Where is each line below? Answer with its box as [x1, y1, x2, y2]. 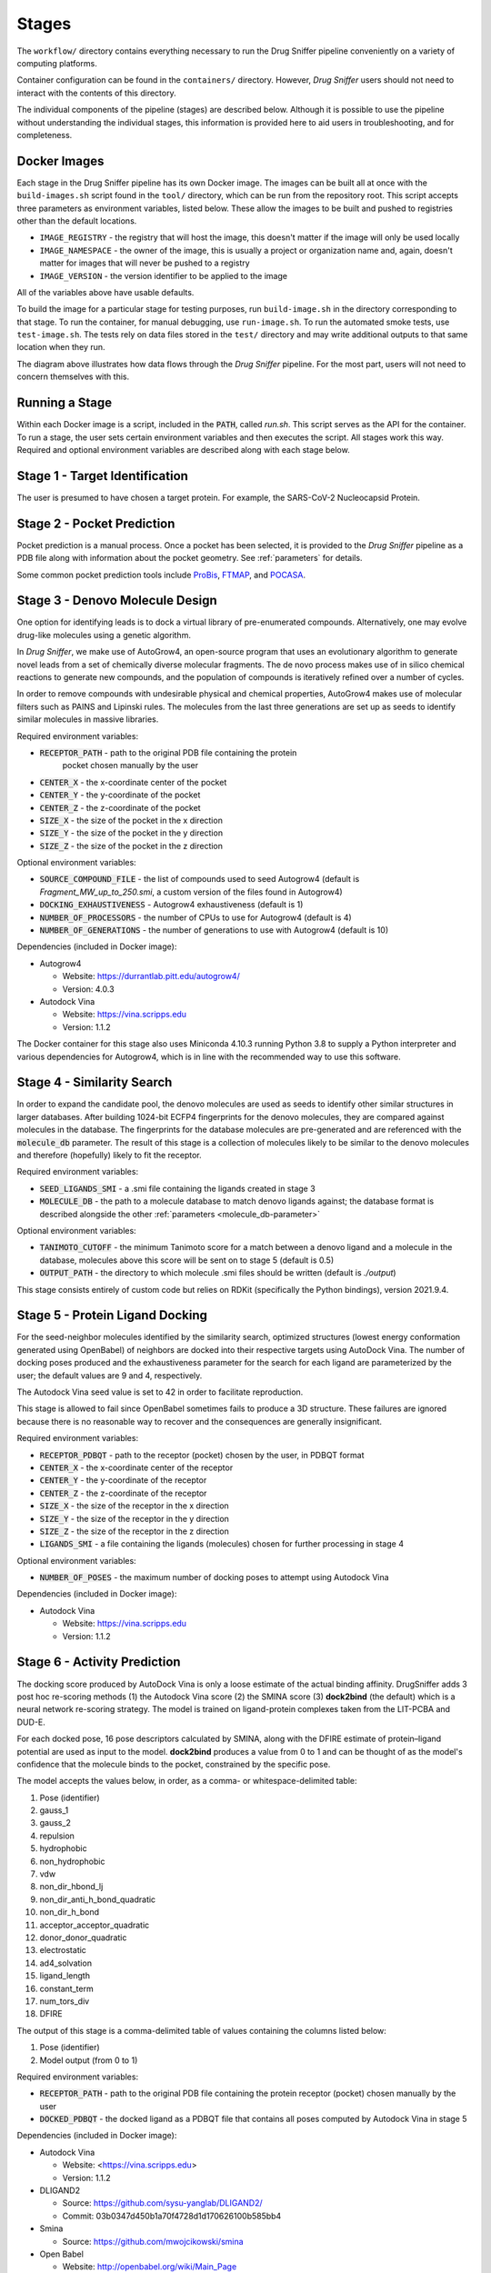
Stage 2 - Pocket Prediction [16, 516, 175, 531]
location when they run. [16, 342, 105, 353]
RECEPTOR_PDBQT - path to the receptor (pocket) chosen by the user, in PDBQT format [39, 1449, 365, 1460]
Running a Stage [16, 396, 113, 411]
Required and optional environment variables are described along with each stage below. [16, 444, 350, 455]
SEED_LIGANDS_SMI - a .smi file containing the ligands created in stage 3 [39, 1183, 316, 1194]
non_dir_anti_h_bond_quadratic [39, 1894, 156, 1905]
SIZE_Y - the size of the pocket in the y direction [39, 827, 223, 838]
